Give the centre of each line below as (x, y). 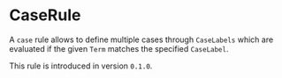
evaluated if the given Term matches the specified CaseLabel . (119, 48)
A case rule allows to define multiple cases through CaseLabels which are (141, 39)
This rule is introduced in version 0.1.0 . (81, 66)
